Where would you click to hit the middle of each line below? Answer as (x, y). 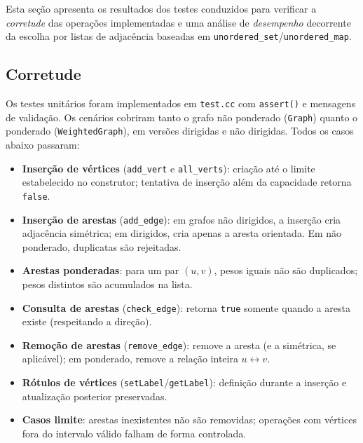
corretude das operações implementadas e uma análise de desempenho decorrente (178, 22)
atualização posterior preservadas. (95, 396)
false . (36, 195)
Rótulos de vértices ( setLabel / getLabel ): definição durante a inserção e (184, 382)
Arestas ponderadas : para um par (101, 270)
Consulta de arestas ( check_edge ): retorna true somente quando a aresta (186, 307)
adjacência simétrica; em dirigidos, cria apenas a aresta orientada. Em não (182, 233)
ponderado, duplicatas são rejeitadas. (102, 246)
